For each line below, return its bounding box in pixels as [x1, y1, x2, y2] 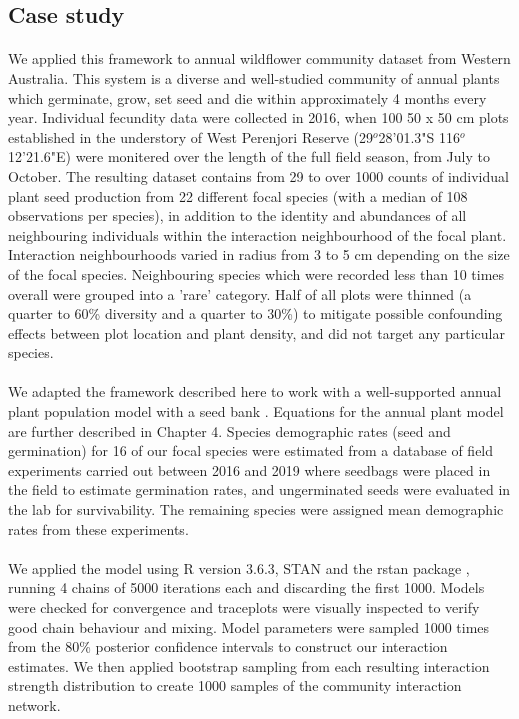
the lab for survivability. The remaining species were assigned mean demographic [8, 499, 504, 520]
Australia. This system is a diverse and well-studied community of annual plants [8, 67, 500, 88]
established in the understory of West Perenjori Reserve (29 [8, 126, 373, 147]
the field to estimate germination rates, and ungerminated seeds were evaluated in [8, 479, 511, 500]
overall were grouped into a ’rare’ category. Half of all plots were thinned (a [8, 283, 472, 304]
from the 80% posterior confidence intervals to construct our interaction [8, 636, 448, 657]
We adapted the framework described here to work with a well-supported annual [8, 381, 502, 402]
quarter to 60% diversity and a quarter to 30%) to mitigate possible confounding [8, 303, 503, 324]
